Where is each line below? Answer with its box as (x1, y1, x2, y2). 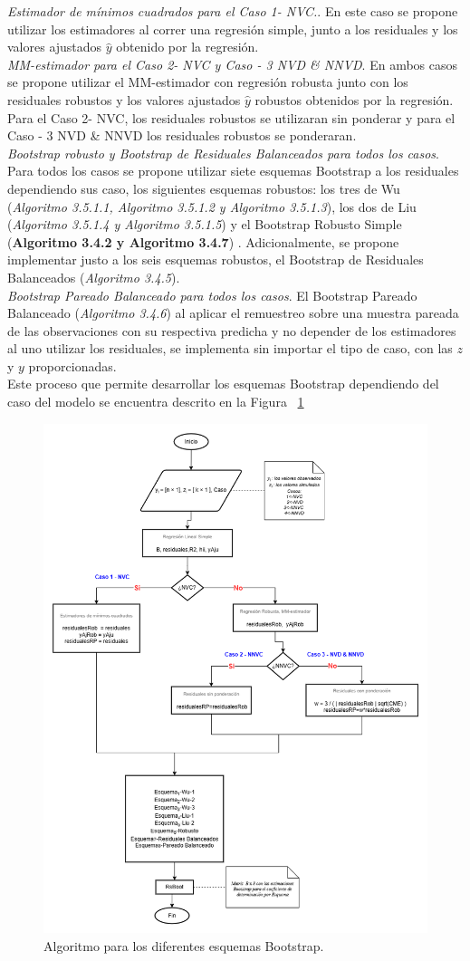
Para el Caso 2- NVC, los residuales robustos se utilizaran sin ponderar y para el (7, 108, 456, 127)
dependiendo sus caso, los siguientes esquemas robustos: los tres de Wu (7, 178, 400, 197)
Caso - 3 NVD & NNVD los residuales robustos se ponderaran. (7, 126, 357, 145)
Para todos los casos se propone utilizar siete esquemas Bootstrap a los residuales (7, 161, 459, 180)
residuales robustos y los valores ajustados (7, 90, 241, 109)
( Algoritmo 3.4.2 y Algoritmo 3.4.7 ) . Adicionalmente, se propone (7, 232, 399, 251)
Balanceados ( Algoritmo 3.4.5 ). (7, 267, 180, 286)
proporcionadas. (28, 356, 117, 375)
